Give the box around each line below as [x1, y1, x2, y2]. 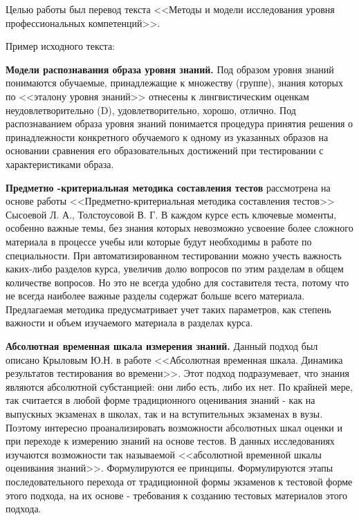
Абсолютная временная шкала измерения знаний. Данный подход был [6, 339, 318, 353]
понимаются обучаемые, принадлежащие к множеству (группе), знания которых [6, 75, 343, 90]
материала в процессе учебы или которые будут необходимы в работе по [6, 234, 312, 248]
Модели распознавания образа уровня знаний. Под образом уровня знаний [6, 62, 334, 76]
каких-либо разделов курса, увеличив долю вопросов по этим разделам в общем [6, 261, 344, 276]
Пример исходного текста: [6, 39, 115, 53]
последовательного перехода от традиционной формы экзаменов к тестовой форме [6, 474, 353, 488]
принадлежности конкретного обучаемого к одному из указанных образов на [6, 129, 329, 144]
